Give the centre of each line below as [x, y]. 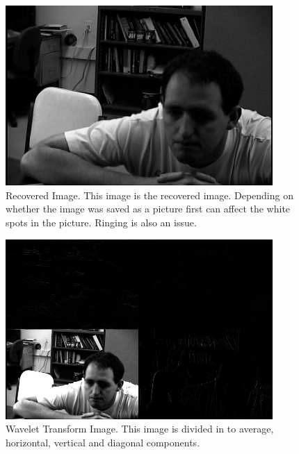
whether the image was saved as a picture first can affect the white [148, 209]
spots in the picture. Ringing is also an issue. [101, 222]
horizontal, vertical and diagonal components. [103, 442]
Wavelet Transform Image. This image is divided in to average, [140, 429]
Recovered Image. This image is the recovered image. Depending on [149, 195]
